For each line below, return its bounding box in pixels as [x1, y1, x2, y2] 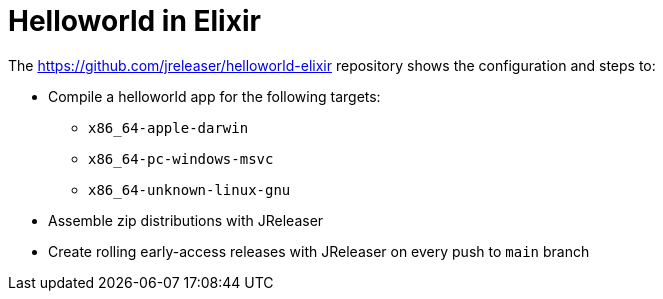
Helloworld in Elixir [8, 4, 261, 38]
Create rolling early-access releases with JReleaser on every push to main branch [48, 242, 590, 260]
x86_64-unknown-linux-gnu [88, 181, 291, 198]
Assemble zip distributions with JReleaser [48, 211, 324, 229]
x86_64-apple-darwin [88, 119, 249, 136]
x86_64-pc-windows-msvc [88, 150, 274, 167]
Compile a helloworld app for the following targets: [48, 87, 381, 105]
